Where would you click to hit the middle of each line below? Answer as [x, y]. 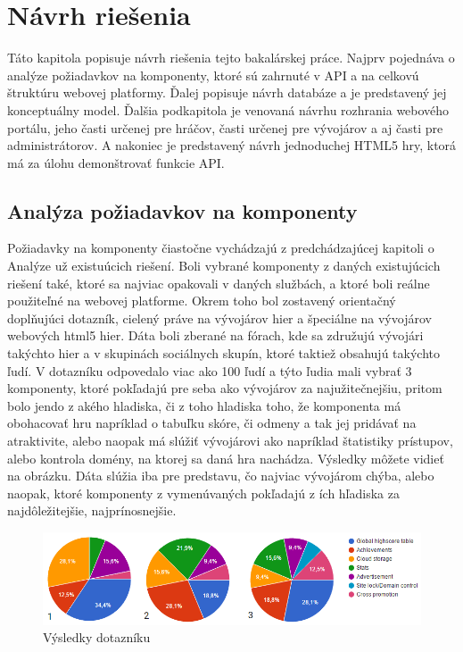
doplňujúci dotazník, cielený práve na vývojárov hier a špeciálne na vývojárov [219, 318]
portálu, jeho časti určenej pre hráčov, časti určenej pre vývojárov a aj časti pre [225, 127]
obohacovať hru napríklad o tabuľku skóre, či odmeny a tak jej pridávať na [212, 423]
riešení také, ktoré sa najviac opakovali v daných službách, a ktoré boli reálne [219, 283]
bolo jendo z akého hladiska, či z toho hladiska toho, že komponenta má [204, 405]
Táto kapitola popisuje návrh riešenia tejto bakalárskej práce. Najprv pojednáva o [231, 58]
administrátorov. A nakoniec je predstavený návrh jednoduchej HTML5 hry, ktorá [232, 145]
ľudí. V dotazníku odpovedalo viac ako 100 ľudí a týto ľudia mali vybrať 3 [210, 370]
